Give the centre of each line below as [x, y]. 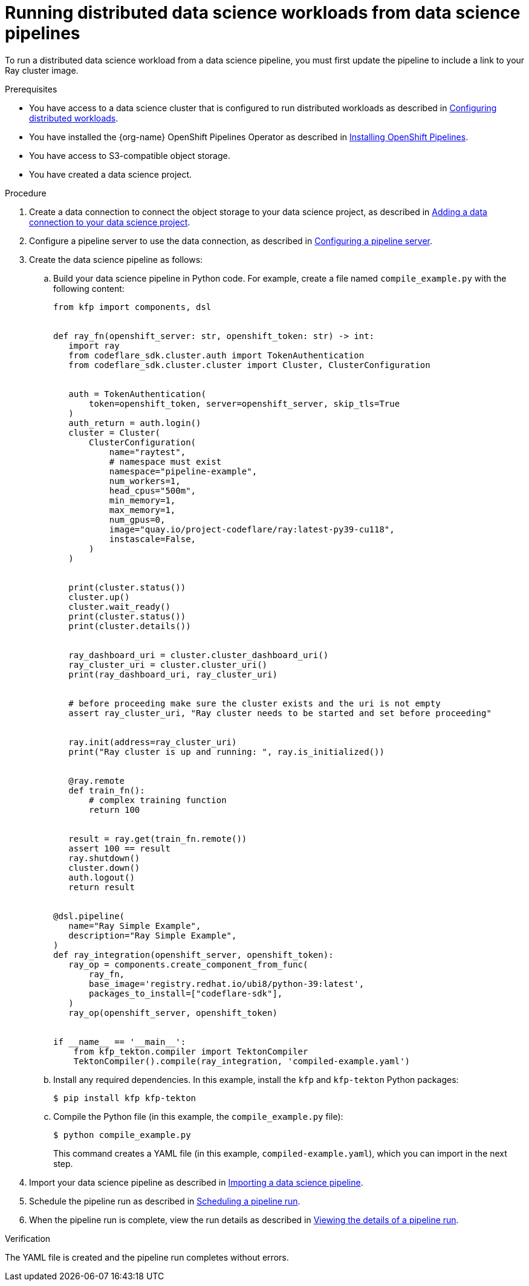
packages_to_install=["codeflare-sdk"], [186, 993]
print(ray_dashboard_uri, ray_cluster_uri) [173, 674]
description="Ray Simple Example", [153, 935]
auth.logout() [102, 877]
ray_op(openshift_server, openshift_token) [173, 1013]
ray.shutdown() [104, 858]
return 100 [115, 809]
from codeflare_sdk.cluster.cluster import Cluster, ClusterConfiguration [249, 365]
